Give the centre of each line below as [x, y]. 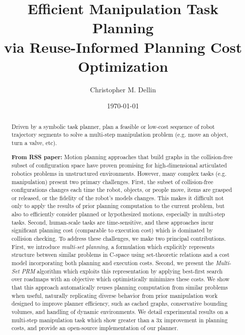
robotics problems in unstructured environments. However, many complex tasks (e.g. [119, 173]
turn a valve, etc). [34, 142]
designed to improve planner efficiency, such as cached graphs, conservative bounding [119, 304]
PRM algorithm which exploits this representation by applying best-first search [122, 271]
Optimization [123, 66]
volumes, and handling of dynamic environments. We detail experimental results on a [120, 312]
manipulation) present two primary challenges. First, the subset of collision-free [112, 181]
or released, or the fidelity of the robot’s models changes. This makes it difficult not [118, 198]
